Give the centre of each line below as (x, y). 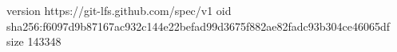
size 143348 (34, 41)
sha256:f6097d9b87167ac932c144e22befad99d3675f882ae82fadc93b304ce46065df (198, 26)
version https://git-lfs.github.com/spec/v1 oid (119, 10)
